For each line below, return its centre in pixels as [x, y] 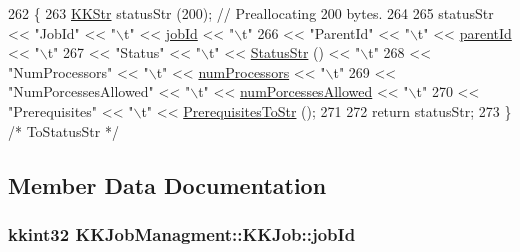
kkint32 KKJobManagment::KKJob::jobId [182, 233]
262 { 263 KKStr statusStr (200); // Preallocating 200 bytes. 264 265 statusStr [251, 13]
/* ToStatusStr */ [63, 130]
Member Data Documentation [167, 184]
